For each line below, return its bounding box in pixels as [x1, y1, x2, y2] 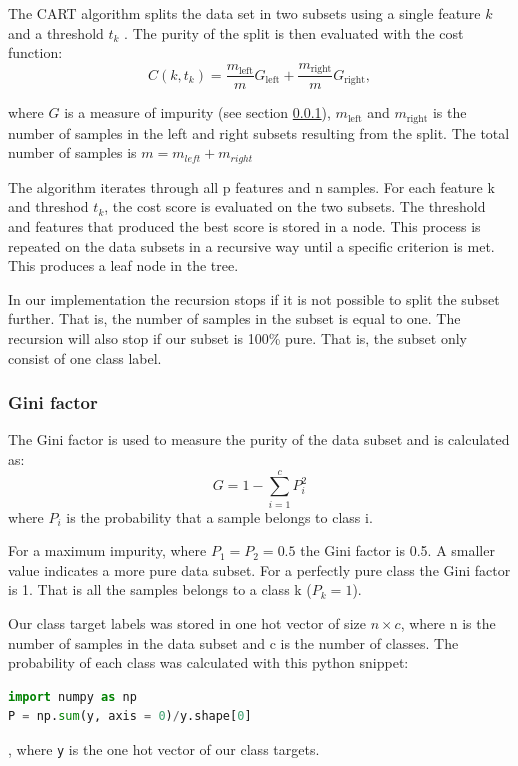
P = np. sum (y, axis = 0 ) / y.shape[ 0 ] [8, 709, 252, 724]
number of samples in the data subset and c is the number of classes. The [8, 632, 459, 653]
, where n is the [400, 613, 496, 634]
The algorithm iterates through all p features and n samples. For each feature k [8, 176, 495, 197]
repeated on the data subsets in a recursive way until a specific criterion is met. [8, 235, 495, 256]
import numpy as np [8, 689, 137, 704]
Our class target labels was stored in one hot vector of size [8, 613, 366, 634]
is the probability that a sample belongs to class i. [66, 506, 373, 527]
